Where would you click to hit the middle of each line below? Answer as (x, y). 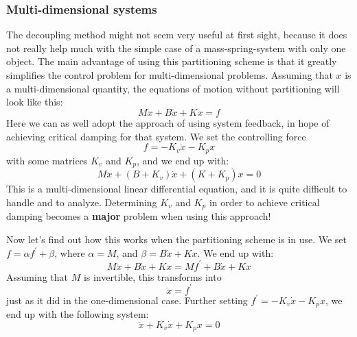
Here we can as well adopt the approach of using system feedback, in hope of (168, 123)
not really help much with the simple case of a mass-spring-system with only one (176, 48)
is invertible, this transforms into (152, 276)
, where (70, 252)
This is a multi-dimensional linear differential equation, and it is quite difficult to (177, 189)
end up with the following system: (78, 314)
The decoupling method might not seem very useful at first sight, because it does (177, 35)
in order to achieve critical (264, 202)
